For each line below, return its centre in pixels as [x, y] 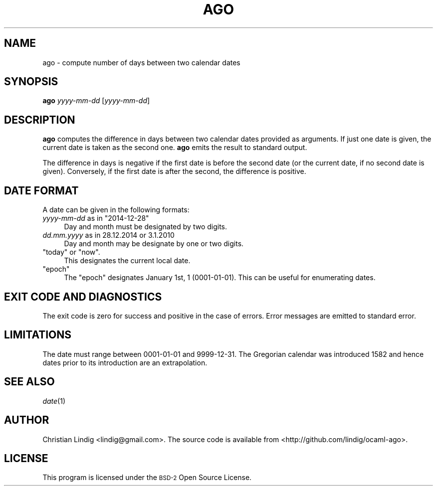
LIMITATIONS [38, 335]
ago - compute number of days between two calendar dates [141, 62]
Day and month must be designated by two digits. [146, 227]
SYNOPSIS [31, 82]
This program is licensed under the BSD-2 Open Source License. [147, 478]
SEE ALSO [29, 382]
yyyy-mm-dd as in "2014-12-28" [96, 218]
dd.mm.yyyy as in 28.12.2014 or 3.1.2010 [109, 235]
